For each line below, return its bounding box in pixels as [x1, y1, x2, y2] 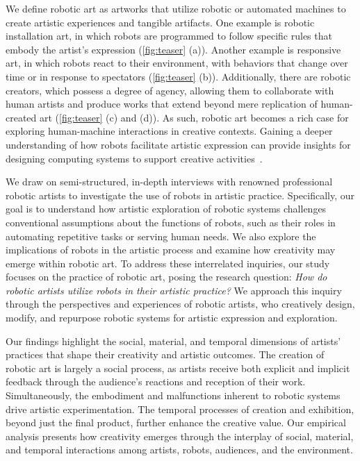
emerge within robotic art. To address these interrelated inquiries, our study [6, 255, 330, 270]
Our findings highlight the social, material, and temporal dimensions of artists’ [6, 333, 341, 348]
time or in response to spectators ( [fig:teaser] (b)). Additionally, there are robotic [6, 69, 351, 83]
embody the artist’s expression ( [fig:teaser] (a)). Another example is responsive [6, 42, 341, 56]
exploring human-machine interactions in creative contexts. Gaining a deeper [6, 124, 333, 138]
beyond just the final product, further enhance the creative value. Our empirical [6, 415, 346, 430]
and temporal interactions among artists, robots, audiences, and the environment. [6, 442, 353, 457]
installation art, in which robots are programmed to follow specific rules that [6, 28, 332, 43]
